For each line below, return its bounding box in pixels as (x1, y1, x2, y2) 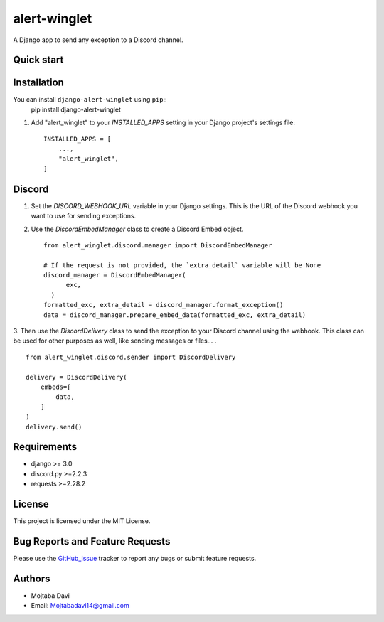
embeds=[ (40, 382, 71, 391)
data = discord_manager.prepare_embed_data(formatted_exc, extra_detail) (43, 311, 306, 319)
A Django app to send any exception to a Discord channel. (13, 36, 184, 44)
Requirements (13, 441, 78, 453)
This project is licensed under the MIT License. (13, 517, 151, 525)
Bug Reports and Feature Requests (13, 535, 171, 547)
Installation (13, 77, 64, 89)
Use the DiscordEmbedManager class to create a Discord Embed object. (31, 225, 244, 233)
